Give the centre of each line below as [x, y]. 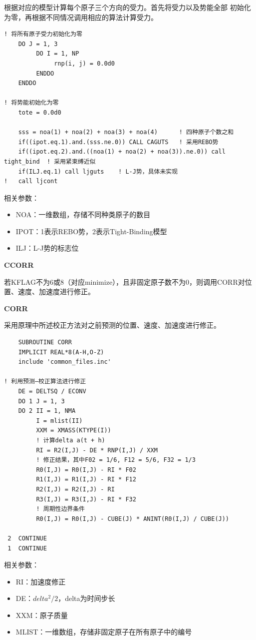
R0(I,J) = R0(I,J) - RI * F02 [86, 470]
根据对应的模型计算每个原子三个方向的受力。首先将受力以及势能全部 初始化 [128, 7]
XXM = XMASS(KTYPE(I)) [74, 431]
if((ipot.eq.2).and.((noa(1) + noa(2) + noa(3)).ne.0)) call [122, 152]
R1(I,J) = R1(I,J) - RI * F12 [86, 480]
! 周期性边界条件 [60, 509]
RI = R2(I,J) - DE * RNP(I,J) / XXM [97, 450]
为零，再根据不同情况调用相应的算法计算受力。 [81, 17]
